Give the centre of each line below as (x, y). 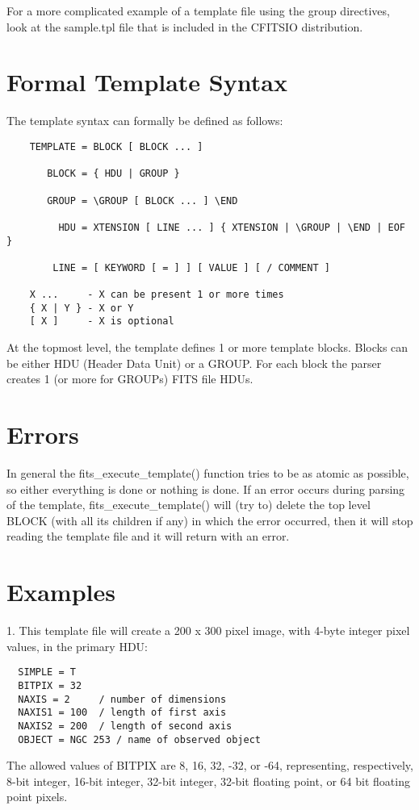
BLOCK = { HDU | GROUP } (113, 174)
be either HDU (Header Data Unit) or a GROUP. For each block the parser (194, 363)
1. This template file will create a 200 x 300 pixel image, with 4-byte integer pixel (208, 630)
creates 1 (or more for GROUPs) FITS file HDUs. (130, 379)
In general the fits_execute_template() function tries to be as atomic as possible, (208, 473)
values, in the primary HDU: (77, 646)
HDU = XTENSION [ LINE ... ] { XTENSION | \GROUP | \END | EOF (232, 227)
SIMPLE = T (47, 672)
